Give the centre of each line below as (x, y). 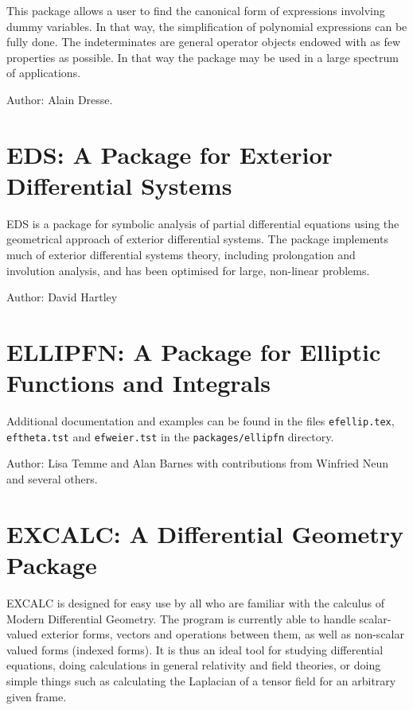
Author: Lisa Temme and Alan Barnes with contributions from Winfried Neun (197, 463)
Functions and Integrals (138, 383)
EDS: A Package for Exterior (169, 154)
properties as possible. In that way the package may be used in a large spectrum (203, 57)
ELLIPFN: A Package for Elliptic (194, 352)
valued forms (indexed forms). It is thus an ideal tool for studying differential (195, 649)
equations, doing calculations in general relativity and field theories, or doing (194, 665)
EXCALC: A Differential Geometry (205, 533)
